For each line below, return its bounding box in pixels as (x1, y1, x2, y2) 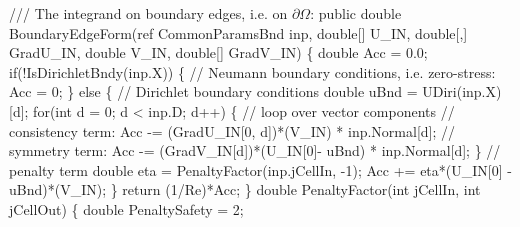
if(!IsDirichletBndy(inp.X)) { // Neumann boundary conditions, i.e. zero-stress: (9, 61, 496, 82)
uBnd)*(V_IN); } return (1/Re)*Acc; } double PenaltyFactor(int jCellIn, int (9, 179, 481, 200)
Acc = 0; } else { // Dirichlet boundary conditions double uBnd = (9, 81, 418, 102)
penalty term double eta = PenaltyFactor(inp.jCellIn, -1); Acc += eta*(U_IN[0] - (9, 159, 512, 180)
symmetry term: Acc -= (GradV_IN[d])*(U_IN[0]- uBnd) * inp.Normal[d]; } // (9, 140, 501, 161)
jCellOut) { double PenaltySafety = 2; (9, 198, 244, 219)
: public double (310, 3, 402, 23)
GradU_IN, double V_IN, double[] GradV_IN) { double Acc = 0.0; (9, 42, 428, 63)
